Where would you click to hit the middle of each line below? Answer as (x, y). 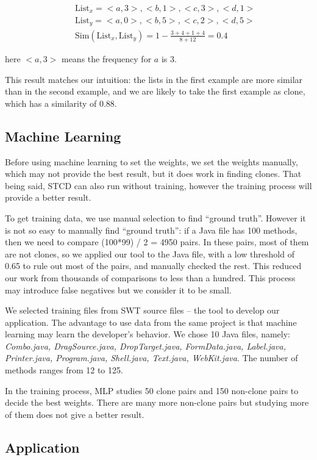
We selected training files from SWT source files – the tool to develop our (142, 310)
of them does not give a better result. (75, 414)
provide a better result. (48, 197)
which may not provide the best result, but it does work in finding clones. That (153, 174)
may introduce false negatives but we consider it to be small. (118, 289)
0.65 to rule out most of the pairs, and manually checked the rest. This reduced (153, 266)
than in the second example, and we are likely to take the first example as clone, (155, 91)
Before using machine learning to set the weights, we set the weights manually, (151, 161)
